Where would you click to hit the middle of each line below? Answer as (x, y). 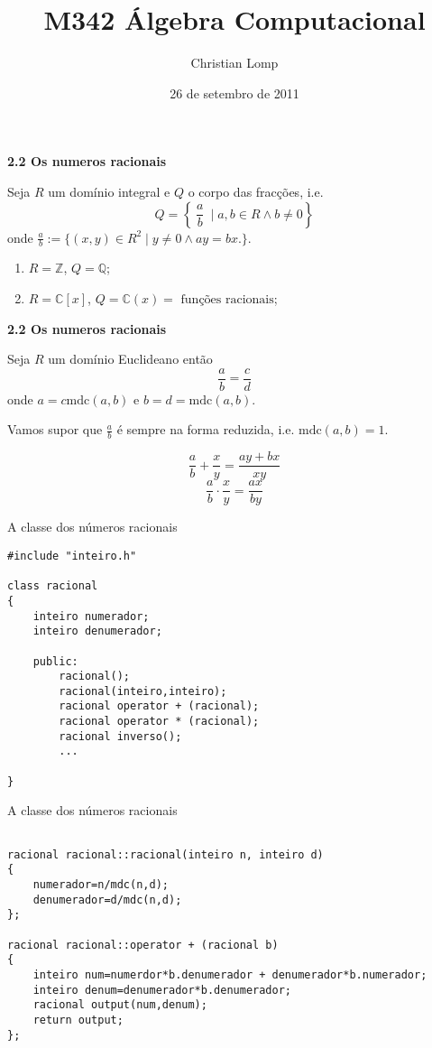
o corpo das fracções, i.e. (256, 191)
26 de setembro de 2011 (234, 93)
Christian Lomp (234, 63)
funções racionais (227, 299)
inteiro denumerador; (97, 631)
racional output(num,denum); (120, 1005)
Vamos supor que (55, 429)
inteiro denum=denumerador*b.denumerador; (162, 990)
